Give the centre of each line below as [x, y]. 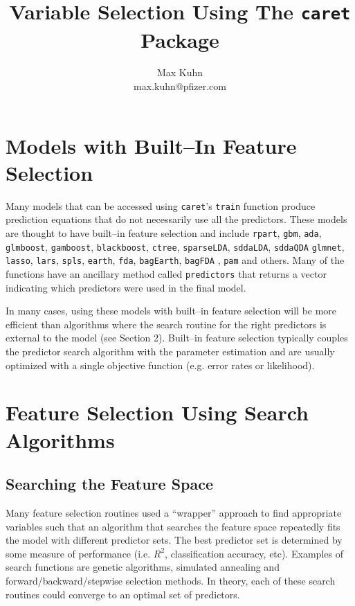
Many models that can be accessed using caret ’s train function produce [161, 205]
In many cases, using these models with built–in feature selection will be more [171, 311]
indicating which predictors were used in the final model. [126, 287]
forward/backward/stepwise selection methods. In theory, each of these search [171, 580]
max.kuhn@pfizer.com [180, 86]
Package [180, 39]
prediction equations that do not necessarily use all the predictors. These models [176, 219]
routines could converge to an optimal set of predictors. [123, 594]
